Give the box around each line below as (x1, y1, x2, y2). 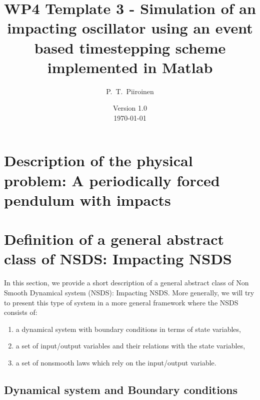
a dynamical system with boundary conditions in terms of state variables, (15, 323, 241, 334)
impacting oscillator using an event (7, 18, 253, 38)
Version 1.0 (113, 103, 147, 113)
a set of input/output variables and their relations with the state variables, (15, 340, 245, 351)
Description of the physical (4, 150, 193, 171)
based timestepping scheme (34, 37, 226, 58)
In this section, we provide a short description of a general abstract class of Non (4, 277, 249, 288)
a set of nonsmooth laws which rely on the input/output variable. (15, 357, 216, 367)
